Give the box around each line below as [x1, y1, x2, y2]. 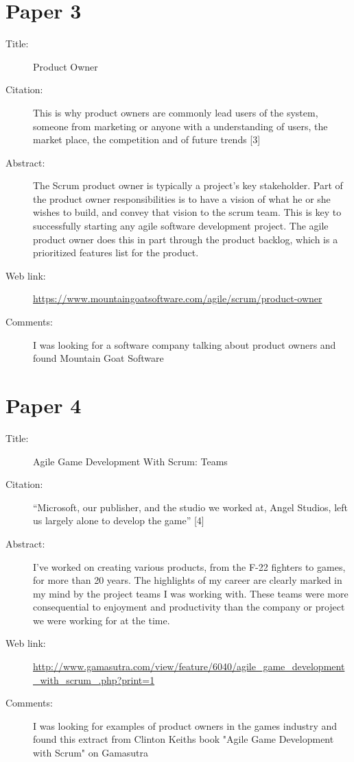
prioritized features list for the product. [33, 245, 199, 260]
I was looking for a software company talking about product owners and [33, 337, 336, 352]
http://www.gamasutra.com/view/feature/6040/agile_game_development [33, 659, 345, 674]
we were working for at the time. [33, 613, 170, 627]
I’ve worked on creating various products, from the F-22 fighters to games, [33, 559, 346, 574]
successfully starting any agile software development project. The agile [33, 219, 329, 233]
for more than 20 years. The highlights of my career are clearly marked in [33, 573, 342, 587]
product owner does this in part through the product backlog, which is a [33, 232, 338, 246]
